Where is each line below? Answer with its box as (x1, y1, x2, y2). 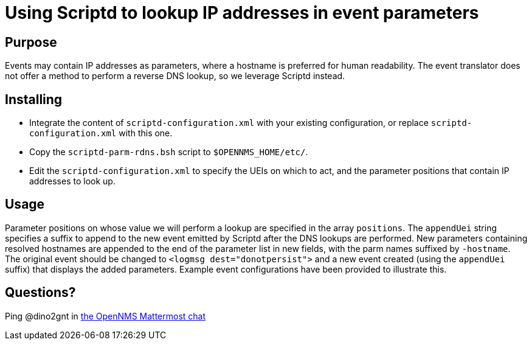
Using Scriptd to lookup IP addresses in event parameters (5, 2, 479, 23)
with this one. (119, 128, 173, 139)
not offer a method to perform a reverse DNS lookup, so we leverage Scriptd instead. (5, 71, 345, 82)
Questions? (5, 285, 76, 301)
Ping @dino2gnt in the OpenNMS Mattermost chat (5, 310, 206, 321)
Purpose (5, 34, 57, 50)
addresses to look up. (29, 176, 116, 187)
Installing (5, 91, 63, 107)
